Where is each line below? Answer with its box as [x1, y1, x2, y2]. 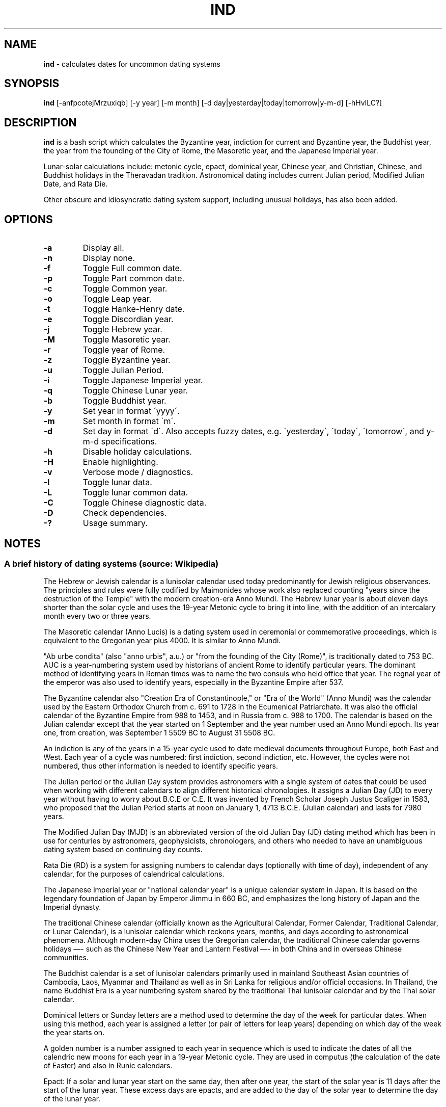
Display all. [82, 243, 124, 253]
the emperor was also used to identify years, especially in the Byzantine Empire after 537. [43, 678, 343, 687]
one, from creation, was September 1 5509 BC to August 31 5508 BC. [43, 728, 275, 737]
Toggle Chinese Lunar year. [82, 385, 188, 396]
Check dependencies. [82, 508, 167, 518]
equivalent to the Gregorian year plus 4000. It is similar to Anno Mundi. [43, 636, 281, 645]
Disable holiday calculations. [82, 446, 192, 457]
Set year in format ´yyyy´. [82, 406, 180, 416]
